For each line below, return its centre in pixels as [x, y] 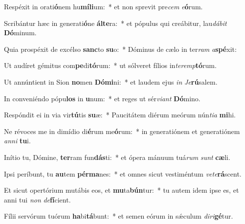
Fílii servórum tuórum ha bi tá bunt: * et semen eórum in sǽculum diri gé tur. [119, 216]
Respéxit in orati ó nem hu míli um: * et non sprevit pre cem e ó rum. [103, 6]
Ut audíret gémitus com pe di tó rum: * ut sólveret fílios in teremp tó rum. [110, 65]
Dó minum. [20, 33]
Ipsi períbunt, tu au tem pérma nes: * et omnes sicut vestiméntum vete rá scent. [123, 173]
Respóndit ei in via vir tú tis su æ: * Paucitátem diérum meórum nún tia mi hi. [120, 115]
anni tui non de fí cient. [37, 199]
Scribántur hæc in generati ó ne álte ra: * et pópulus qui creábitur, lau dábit [115, 23]
